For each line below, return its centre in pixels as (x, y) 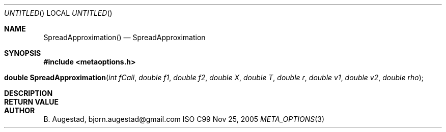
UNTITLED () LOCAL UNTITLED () (58, 13)
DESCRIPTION (29, 93)
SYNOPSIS (23, 53)
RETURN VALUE (31, 102)
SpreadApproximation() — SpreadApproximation (124, 37)
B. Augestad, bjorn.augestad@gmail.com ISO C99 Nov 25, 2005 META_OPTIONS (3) (184, 119)
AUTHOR (20, 110)
